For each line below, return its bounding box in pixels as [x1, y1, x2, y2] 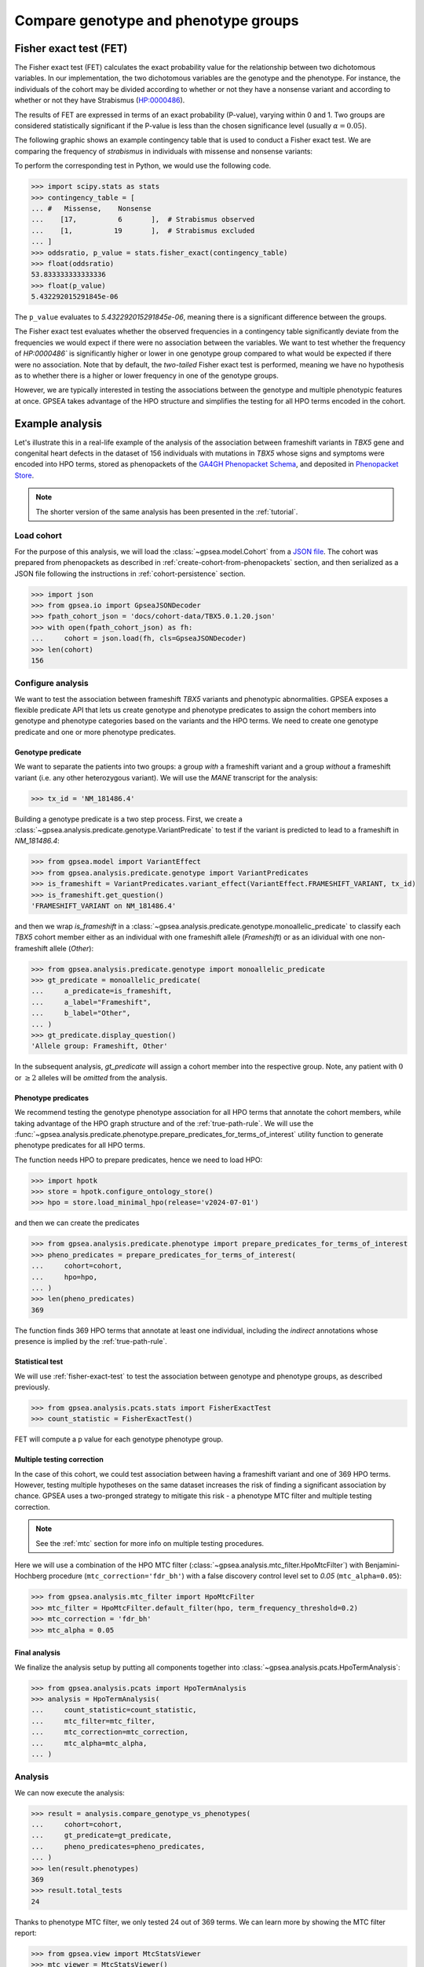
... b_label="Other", [31, 1009, 131, 1018]
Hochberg [14, 1571, 47, 1581]
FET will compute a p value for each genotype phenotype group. [14, 1434, 224, 1444]
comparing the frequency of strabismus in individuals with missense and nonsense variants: [14, 146, 313, 156]
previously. [14, 1382, 50, 1392]
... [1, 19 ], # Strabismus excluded [31, 226, 255, 235]
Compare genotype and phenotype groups [14, 12, 299, 29]
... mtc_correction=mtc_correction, [31, 1728, 188, 1736]
